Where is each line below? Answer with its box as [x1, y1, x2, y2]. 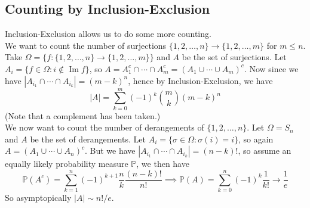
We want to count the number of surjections [5, 39, 167, 51]
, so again [238, 132, 274, 145]
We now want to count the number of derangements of [5, 121, 204, 134]
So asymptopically [5, 191, 72, 204]
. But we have [85, 144, 136, 157]
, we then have [136, 157, 189, 170]
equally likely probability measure [5, 157, 128, 170]
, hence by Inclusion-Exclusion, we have [128, 74, 273, 86]
